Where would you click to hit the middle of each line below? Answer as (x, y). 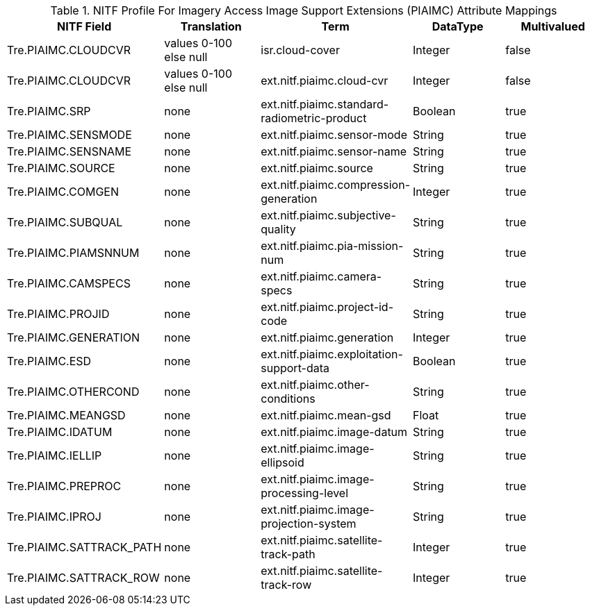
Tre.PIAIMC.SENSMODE (69, 135)
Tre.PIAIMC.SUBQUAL (65, 222)
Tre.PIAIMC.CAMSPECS (69, 283)
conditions (288, 399)
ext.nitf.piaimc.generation (327, 337)
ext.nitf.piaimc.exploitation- (332, 354)
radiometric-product (314, 118)
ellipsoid (282, 462)
